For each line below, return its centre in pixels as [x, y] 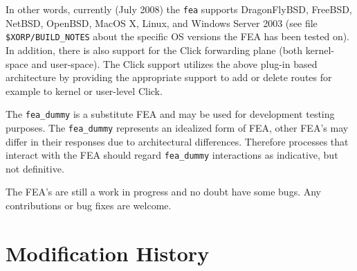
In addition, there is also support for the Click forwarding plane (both [154, 50]
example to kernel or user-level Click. [84, 90]
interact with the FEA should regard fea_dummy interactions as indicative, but [172, 155]
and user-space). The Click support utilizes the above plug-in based [174, 63]
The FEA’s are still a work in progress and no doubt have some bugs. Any [163, 192]
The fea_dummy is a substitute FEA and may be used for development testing [170, 114]
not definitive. [35, 168]
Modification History [108, 253]
